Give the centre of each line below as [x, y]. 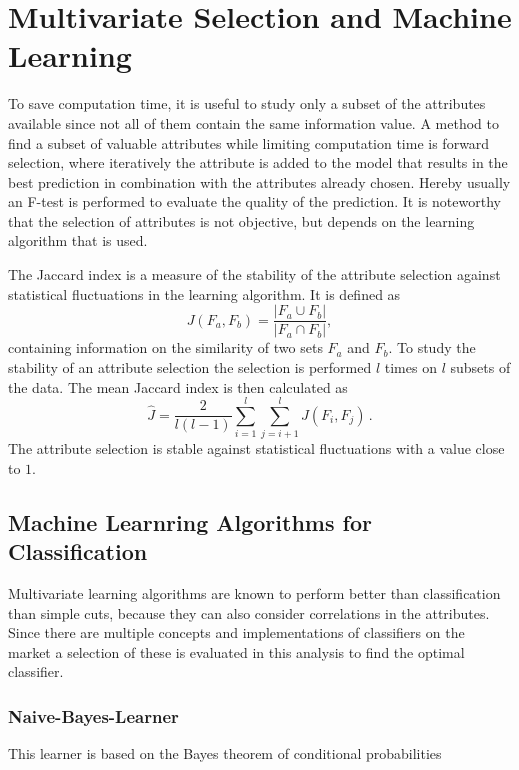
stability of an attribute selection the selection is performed [190, 366]
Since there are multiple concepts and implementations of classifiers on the [236, 632]
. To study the [432, 347]
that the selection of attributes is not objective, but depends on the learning [241, 220]
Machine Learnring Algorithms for [190, 521]
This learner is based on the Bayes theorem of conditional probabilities [225, 753]
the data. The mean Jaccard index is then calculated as [178, 386]
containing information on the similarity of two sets [165, 347]
